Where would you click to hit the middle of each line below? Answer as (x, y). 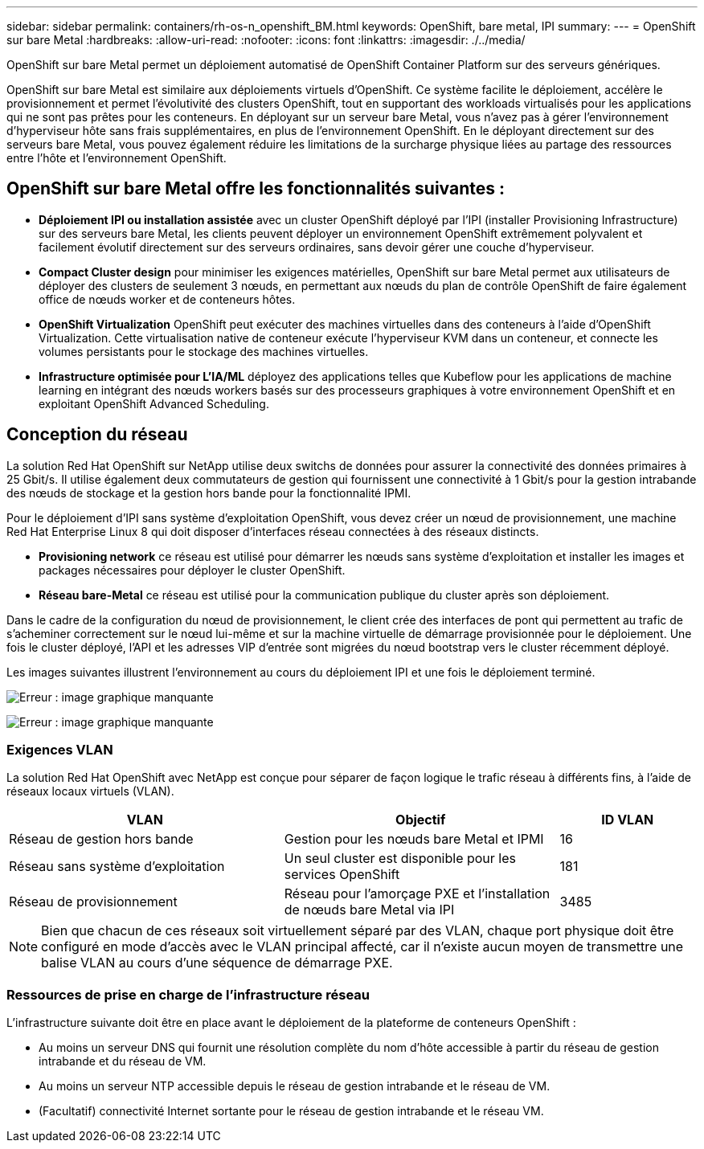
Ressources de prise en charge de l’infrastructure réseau (188, 994)
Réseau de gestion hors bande (101, 839)
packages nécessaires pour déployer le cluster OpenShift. (192, 570)
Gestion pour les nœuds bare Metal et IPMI (414, 839)
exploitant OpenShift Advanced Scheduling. (154, 403)
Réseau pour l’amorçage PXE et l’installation (417, 894)
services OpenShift (342, 875)
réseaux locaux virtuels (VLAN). (90, 791)
